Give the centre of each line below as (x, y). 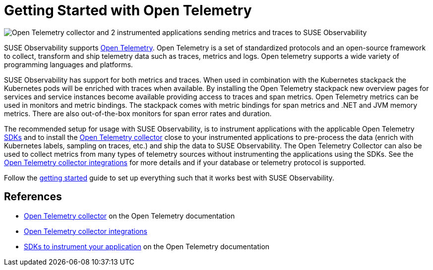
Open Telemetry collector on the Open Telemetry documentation (129, 216)
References (33, 197)
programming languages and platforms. (68, 64)
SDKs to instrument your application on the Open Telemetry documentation (147, 246)
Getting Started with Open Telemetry (128, 10)
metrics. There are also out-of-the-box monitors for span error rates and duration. (138, 113)
